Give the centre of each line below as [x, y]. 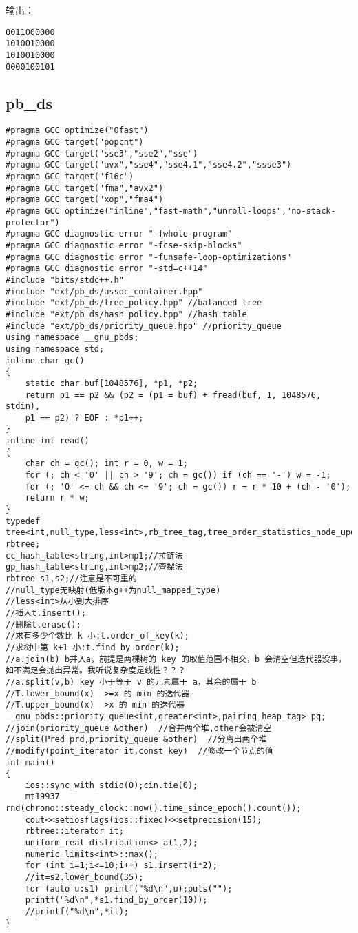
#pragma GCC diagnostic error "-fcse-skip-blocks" [124, 245]
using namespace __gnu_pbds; [72, 338]
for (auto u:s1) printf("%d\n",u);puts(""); [129, 889]
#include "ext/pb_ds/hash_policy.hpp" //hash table [126, 314]
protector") [33, 222]
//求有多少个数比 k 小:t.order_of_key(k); [97, 636]
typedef [23, 521]
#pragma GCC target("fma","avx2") [85, 188]
